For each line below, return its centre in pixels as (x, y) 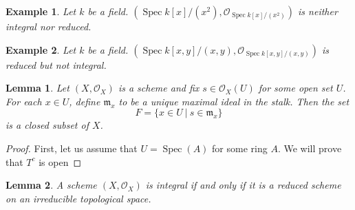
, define (85, 101)
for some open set (295, 88)
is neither (318, 11)
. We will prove (310, 148)
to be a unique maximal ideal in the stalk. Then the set (234, 101)
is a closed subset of (47, 125)
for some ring (240, 148)
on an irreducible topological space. (78, 198)
